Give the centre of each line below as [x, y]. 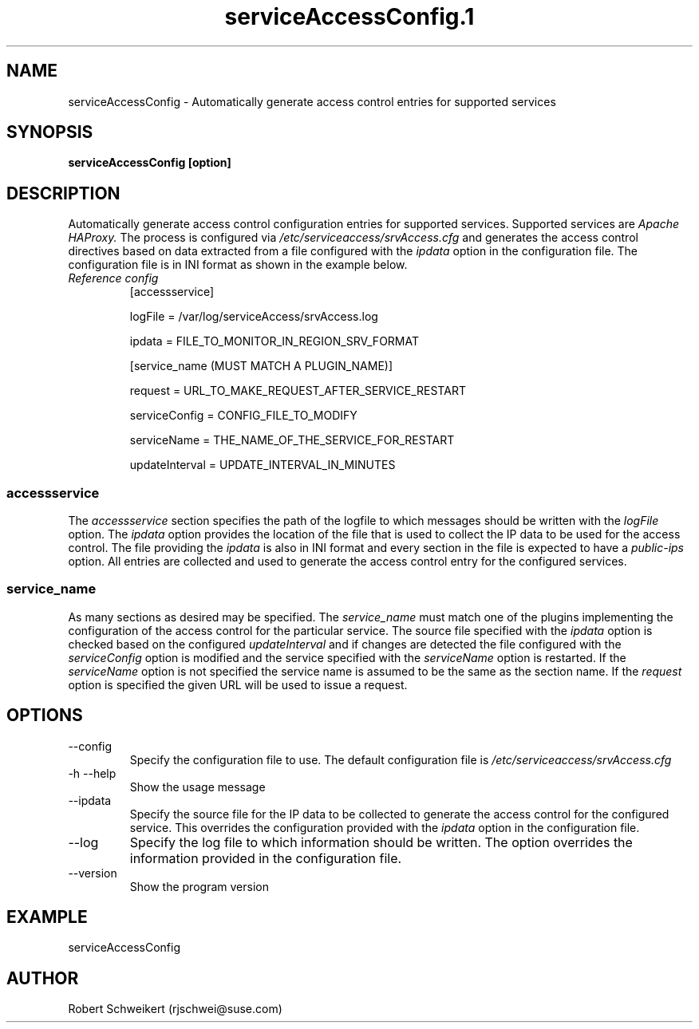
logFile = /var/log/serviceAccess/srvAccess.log [254, 317]
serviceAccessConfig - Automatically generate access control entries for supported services [312, 101]
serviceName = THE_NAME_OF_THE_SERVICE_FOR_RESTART [292, 440]
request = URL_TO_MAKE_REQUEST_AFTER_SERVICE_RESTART [298, 391]
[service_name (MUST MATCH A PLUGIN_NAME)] [261, 366]
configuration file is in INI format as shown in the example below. [238, 265]
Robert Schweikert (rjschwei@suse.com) [175, 1009]
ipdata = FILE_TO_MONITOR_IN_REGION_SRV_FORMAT [274, 341]
